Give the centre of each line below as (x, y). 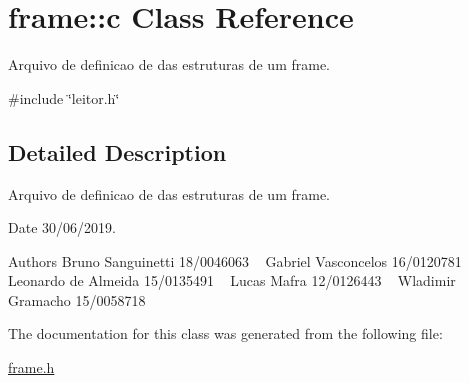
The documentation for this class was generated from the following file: (225, 333)
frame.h (31, 367)
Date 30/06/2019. (62, 227)
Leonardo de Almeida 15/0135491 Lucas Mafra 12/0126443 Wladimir (232, 280)
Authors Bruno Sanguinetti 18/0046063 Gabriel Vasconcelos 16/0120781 (235, 260)
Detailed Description (117, 151)
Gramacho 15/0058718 (77, 299)
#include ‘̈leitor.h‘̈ (64, 97)
